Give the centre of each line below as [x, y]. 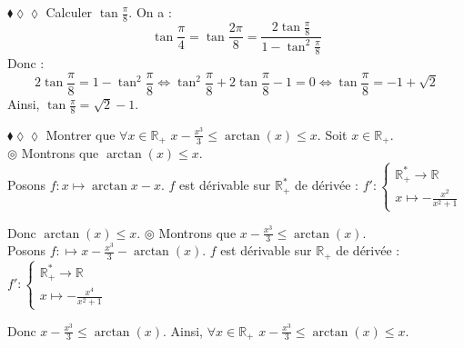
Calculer [69, 12]
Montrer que [81, 134]
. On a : [150, 12]
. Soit [332, 134]
